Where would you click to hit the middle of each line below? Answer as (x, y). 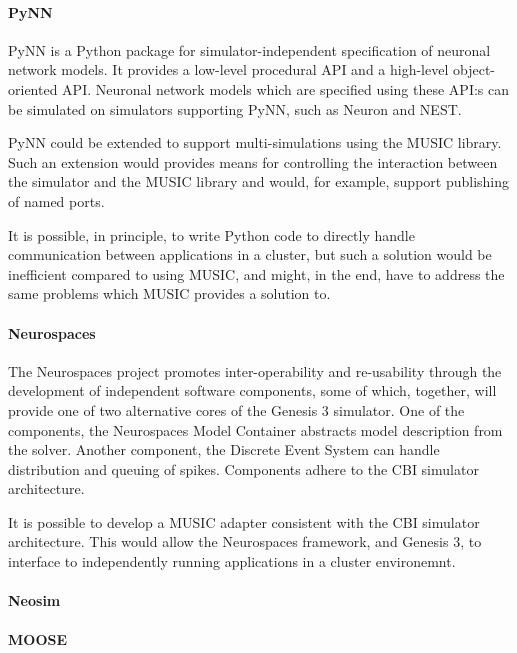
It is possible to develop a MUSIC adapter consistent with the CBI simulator (244, 521)
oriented (33, 88)
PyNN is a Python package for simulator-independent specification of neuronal (249, 49)
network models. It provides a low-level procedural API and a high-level (228, 69)
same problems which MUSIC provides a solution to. (169, 293)
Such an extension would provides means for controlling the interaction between (253, 161)
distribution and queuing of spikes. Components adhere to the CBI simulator (243, 468)
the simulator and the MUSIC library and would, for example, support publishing (259, 181)
